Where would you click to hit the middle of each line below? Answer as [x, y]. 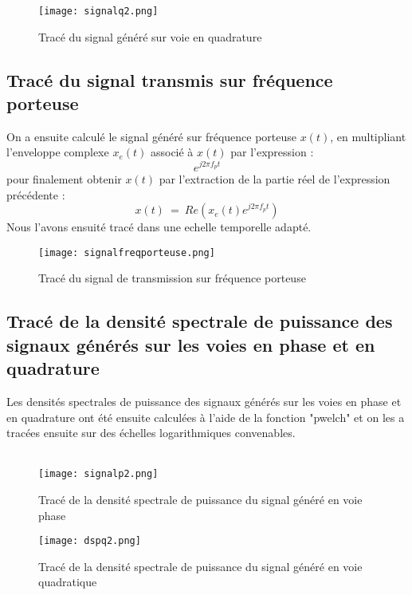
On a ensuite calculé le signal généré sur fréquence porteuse [152, 136]
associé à [172, 152]
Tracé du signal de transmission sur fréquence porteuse [172, 278]
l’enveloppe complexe [58, 152]
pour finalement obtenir [64, 178]
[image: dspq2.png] [90, 541]
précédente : [36, 194]
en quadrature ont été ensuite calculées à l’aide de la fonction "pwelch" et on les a [206, 417]
